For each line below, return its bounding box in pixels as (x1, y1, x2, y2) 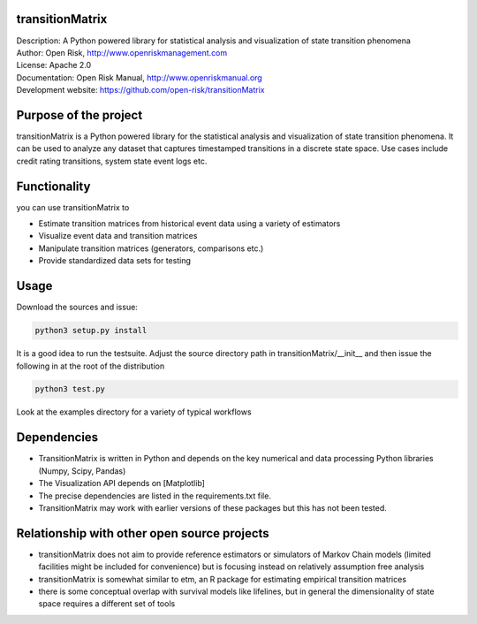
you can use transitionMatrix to (16, 202, 130, 212)
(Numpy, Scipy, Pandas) (38, 465, 126, 476)
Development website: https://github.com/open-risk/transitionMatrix (16, 85, 265, 95)
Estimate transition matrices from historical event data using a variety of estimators (38, 218, 341, 229)
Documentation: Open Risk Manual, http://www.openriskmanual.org (16, 72, 262, 83)
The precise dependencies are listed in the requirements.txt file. (38, 491, 271, 501)
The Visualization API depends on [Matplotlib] (38, 478, 205, 489)
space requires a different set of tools (38, 598, 176, 609)
